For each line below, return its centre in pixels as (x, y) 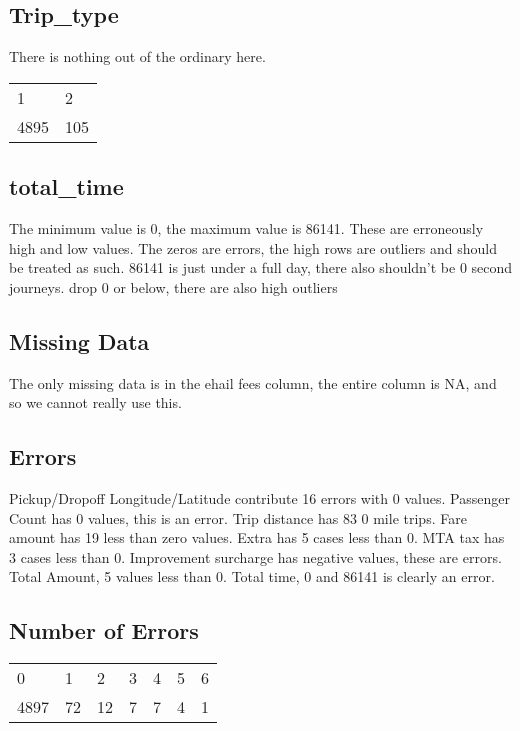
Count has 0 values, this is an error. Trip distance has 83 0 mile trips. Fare (238, 517)
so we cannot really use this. (95, 402)
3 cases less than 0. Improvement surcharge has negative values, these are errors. (255, 556)
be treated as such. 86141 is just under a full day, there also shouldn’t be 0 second (261, 267)
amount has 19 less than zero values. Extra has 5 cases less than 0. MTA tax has (257, 537)
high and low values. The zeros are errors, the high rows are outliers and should (253, 247)
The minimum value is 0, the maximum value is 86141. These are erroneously (246, 228)
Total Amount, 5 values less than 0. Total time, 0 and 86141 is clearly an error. (252, 576)
